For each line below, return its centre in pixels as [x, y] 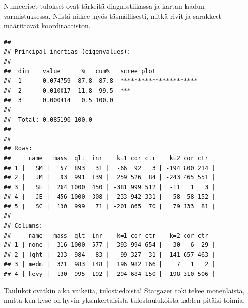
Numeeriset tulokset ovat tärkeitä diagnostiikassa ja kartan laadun [104, 6]
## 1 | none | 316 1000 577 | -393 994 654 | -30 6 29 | [110, 245]
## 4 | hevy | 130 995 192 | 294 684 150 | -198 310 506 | [110, 274]
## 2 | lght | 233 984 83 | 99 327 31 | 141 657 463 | [110, 255]
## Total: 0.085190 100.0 [48, 120]
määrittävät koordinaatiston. [47, 25]
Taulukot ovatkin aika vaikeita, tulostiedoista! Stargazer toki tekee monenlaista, [124, 290]
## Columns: [23, 226]
